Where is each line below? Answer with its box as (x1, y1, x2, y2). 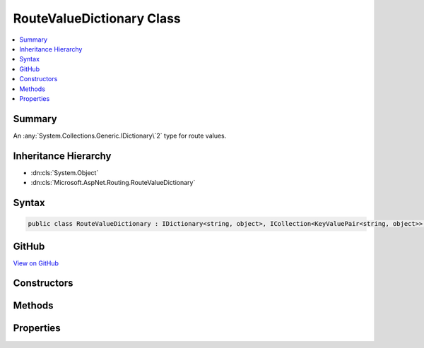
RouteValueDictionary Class (13, 11, 182, 26)
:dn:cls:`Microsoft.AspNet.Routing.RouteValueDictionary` (30, 179, 196, 187)
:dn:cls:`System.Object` (30, 168, 99, 176)
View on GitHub (13, 258, 59, 268)
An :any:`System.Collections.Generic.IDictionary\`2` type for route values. (13, 131, 227, 140)
